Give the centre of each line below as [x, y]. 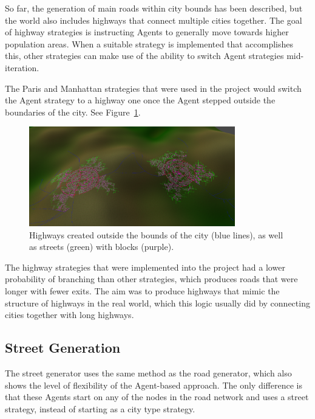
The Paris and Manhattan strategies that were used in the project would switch [153, 88]
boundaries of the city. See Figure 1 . [73, 112]
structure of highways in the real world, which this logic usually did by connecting [157, 303]
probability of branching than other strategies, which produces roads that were [151, 279]
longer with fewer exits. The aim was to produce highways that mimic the [142, 290]
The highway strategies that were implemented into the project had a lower [145, 267]
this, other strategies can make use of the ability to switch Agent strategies [144, 56]
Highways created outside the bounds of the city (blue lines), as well [156, 234]
